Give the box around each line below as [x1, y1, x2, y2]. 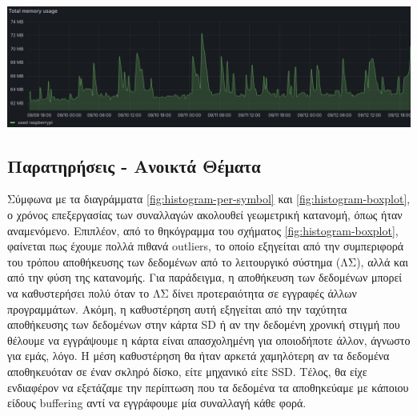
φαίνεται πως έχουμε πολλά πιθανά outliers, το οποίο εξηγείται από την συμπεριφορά [7, 238, 403, 254]
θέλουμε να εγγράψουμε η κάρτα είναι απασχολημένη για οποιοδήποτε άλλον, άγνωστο [7, 331, 411, 348]
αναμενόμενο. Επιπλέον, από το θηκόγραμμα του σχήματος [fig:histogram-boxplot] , [7, 222, 399, 238]
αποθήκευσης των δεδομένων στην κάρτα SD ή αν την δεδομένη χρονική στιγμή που [7, 316, 400, 333]
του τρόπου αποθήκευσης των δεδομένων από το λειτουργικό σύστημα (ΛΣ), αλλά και [7, 253, 409, 270]
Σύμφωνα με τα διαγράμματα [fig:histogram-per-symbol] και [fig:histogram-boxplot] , [7, 190, 411, 207]
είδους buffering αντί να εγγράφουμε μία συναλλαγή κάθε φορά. [7, 394, 307, 411]
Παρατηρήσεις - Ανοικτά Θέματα [7, 153, 261, 178]
